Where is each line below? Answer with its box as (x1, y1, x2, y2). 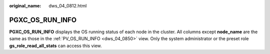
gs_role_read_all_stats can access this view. (9, 43, 102, 49)
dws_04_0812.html (48, 3, 87, 8)
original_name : (9, 3, 41, 8)
